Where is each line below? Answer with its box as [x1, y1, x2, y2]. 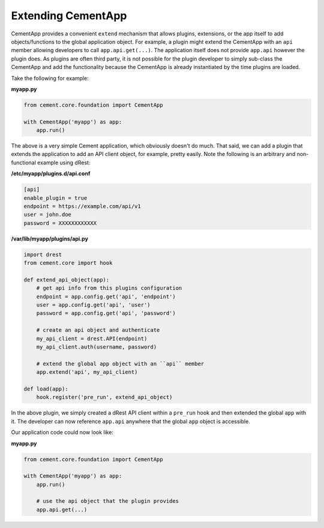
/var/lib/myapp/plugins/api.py [11, 235, 88, 242]
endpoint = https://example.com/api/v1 [23, 203, 141, 209]
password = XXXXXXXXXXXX [23, 220, 97, 226]
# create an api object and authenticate [36, 327, 160, 334]
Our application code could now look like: [11, 429, 114, 436]
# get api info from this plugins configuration [36, 285, 182, 292]
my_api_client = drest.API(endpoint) [36, 335, 148, 342]
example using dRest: [37, 159, 91, 166]
